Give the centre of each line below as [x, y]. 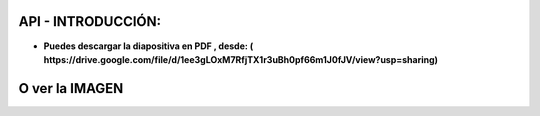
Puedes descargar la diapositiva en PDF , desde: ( [148, 46]
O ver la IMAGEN [71, 88]
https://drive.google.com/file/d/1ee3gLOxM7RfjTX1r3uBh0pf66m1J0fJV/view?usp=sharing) [241, 59]
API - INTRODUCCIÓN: [90, 21]
